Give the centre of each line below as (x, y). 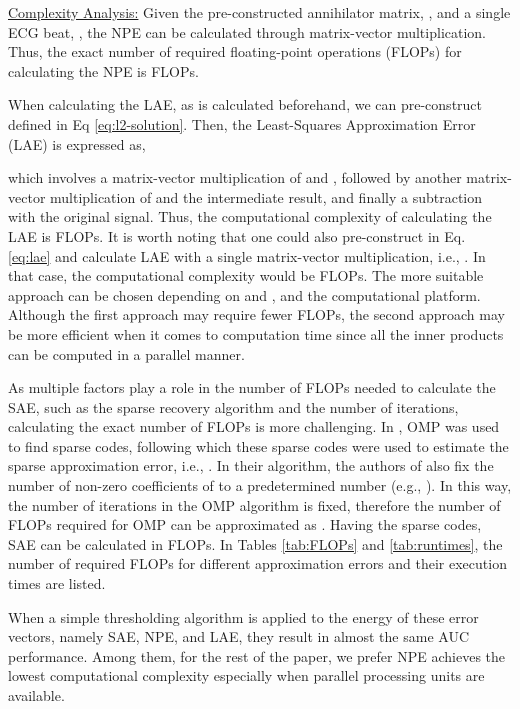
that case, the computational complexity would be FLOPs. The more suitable (246, 275)
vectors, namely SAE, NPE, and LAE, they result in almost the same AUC (239, 636)
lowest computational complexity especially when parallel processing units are (246, 675)
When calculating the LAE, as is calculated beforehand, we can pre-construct (245, 104)
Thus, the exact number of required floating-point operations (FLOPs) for (235, 51)
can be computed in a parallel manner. (126, 353)
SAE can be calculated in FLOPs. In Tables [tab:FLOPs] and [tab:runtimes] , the (255, 543)
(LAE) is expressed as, (77, 143)
